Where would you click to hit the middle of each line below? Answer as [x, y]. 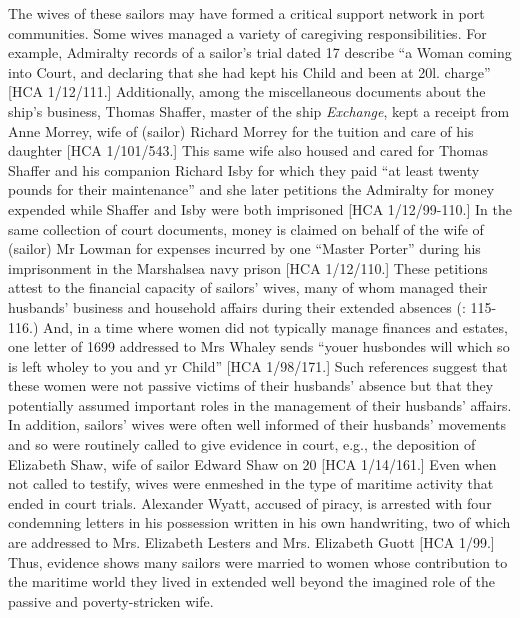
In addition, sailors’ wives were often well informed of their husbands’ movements [257, 424]
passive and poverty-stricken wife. [111, 600]
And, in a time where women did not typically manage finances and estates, [275, 326]
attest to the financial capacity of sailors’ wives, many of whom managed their [248, 287]
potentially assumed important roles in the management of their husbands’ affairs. [260, 404]
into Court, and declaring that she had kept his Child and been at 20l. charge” [249, 71]
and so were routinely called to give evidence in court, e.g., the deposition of [242, 444]
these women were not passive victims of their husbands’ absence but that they [251, 385]
